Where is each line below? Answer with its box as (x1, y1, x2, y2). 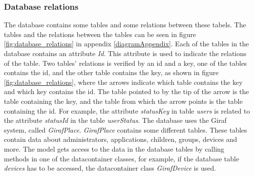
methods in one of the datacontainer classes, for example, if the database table (4, 153, 239, 163)
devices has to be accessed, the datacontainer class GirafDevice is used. (4, 163, 216, 173)
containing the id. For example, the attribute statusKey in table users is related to (4, 105, 250, 116)
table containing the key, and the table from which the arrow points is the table (4, 96, 243, 106)
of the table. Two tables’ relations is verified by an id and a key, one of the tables (4, 58, 247, 68)
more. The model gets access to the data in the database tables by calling (4, 143, 225, 154)
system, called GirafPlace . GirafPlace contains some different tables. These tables (4, 124, 247, 135)
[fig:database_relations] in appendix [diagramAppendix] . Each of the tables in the (4, 39, 249, 49)
